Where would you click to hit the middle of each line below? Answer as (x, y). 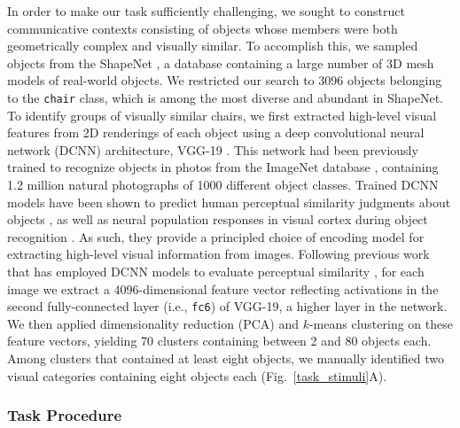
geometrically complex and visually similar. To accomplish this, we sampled (213, 46)
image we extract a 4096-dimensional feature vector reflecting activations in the (223, 288)
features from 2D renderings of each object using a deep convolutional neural (216, 132)
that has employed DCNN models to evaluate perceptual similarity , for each (216, 271)
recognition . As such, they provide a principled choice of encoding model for (216, 236)
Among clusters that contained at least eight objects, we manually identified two (226, 358)
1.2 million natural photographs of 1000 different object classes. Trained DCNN (223, 184)
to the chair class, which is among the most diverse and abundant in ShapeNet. (225, 97)
